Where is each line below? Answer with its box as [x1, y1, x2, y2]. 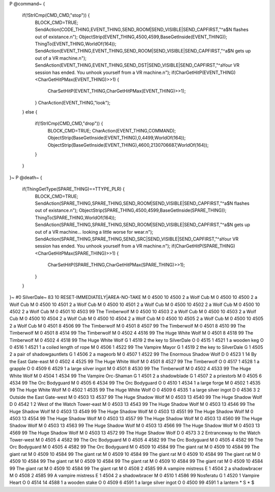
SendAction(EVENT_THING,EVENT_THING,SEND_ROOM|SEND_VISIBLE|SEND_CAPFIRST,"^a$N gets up [35, 48, 251, 54]
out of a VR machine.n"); [35, 55, 87, 61]
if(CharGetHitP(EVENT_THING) [171, 69, 236, 75]
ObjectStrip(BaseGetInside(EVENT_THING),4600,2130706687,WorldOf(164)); [47, 142, 209, 148]
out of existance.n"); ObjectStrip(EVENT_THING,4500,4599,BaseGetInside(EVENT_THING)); [35, 34, 228, 40]
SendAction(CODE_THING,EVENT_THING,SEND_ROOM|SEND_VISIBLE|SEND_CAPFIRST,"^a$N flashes [35, 26, 249, 33]
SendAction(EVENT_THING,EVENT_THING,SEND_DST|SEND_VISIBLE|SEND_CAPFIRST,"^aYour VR [35, 62, 239, 68]
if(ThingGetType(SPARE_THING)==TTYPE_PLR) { [22, 186, 125, 192]
